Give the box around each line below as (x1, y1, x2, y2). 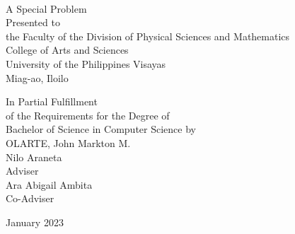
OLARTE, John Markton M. (6, 135, 131, 150)
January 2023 (6, 214, 64, 229)
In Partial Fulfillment (6, 94, 98, 109)
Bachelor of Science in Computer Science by (6, 122, 196, 136)
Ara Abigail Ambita (6, 177, 93, 192)
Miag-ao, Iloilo (6, 70, 69, 85)
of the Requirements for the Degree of (6, 107, 170, 122)
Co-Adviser (6, 191, 54, 206)
